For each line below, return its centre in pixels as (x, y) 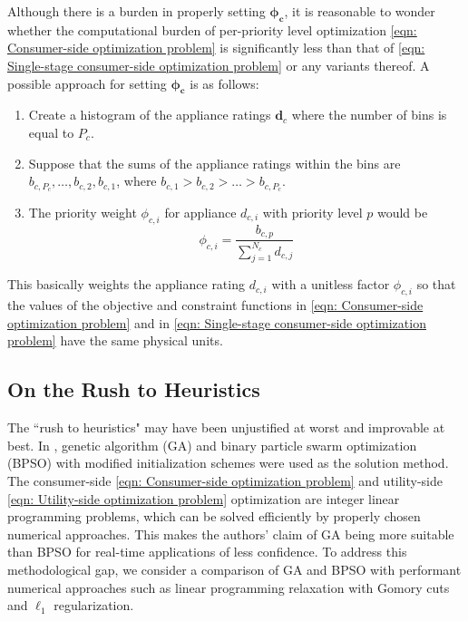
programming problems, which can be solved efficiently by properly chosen (214, 516)
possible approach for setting (87, 83)
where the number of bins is (369, 115)
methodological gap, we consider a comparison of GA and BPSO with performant (234, 569)
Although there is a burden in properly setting (136, 11)
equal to (51, 132)
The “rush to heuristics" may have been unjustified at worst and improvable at (226, 427)
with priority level (312, 213)
